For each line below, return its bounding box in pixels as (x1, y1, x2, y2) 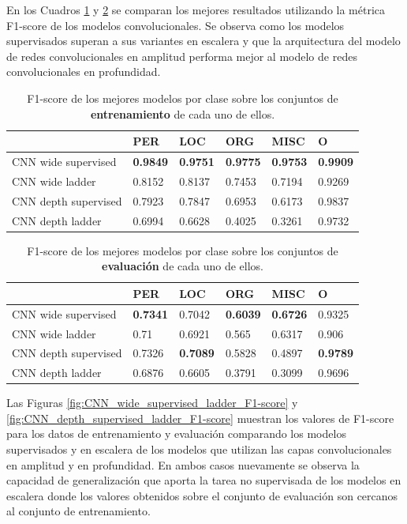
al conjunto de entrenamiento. (6, 503, 151, 519)
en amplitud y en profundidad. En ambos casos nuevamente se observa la (6, 456, 360, 473)
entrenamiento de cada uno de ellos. (90, 105, 275, 122)
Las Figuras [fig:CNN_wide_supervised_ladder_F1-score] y (6, 394, 298, 411)
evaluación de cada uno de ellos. (102, 258, 263, 274)
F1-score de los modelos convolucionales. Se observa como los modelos (6, 17, 345, 33)
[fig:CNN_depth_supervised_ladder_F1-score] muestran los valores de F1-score (6, 409, 394, 426)
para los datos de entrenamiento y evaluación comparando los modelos (6, 425, 346, 442)
